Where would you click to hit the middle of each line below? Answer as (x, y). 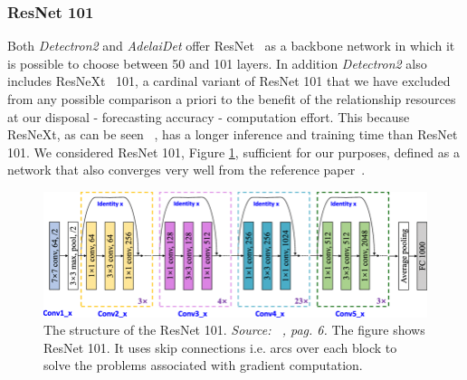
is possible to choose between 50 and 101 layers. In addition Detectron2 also (217, 63)
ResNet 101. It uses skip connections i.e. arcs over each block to (220, 347)
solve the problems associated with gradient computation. (203, 365)
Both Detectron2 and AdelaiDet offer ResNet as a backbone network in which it (231, 46)
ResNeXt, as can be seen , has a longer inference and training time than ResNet (233, 134)
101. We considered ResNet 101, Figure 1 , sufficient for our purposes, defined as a (233, 152)
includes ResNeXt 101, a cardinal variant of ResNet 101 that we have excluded (229, 81)
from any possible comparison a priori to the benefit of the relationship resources (232, 99)
